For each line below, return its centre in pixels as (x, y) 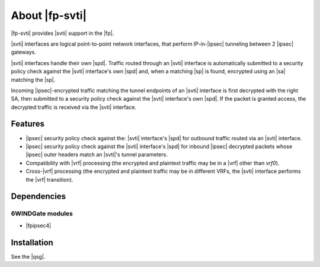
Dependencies (39, 196)
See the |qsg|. (28, 256)
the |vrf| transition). (49, 179)
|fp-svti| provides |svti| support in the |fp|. (63, 33)
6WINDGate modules (42, 214)
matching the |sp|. (33, 79)
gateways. (24, 52)
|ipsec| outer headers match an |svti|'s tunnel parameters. (97, 155)
